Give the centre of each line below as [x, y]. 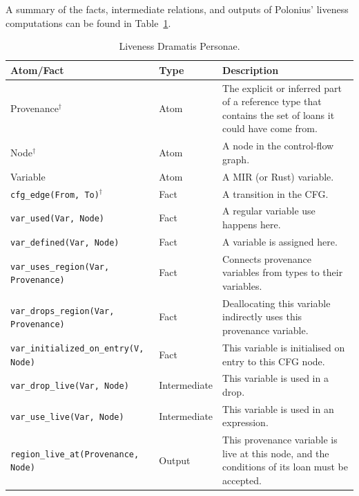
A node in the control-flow [278, 146]
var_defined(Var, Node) [65, 242]
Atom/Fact [37, 70]
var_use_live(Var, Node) [67, 417]
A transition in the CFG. [275, 193]
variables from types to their [283, 272]
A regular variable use [269, 211]
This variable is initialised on [284, 347]
